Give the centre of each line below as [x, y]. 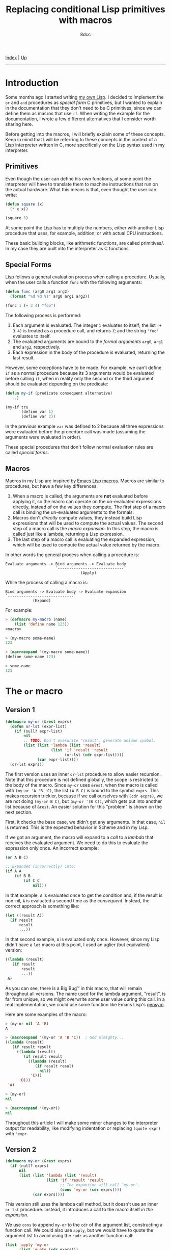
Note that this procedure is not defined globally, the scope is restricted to [82, 779]
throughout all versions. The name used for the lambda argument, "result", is [85, 994]
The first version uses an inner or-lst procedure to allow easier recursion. [83, 774]
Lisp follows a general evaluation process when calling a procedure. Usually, [85, 277]
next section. [19, 812]
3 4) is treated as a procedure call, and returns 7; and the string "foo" [86, 330]
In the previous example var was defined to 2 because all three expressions [84, 426]
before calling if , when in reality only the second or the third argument [79, 378]
